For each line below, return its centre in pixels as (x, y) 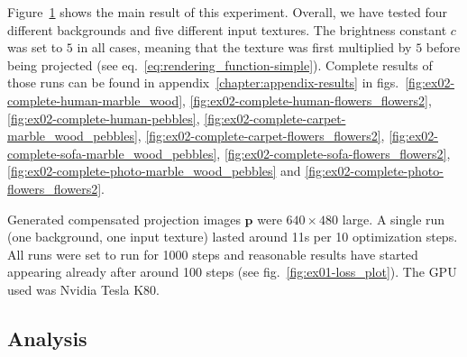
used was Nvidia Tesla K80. (83, 289)
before (443, 47)
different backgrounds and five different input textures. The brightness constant (227, 29)
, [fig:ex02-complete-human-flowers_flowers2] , (307, 100)
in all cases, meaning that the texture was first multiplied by (244, 47)
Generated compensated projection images (124, 219)
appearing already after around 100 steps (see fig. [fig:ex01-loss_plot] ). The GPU (232, 272)
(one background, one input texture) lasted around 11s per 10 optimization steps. (233, 237)
